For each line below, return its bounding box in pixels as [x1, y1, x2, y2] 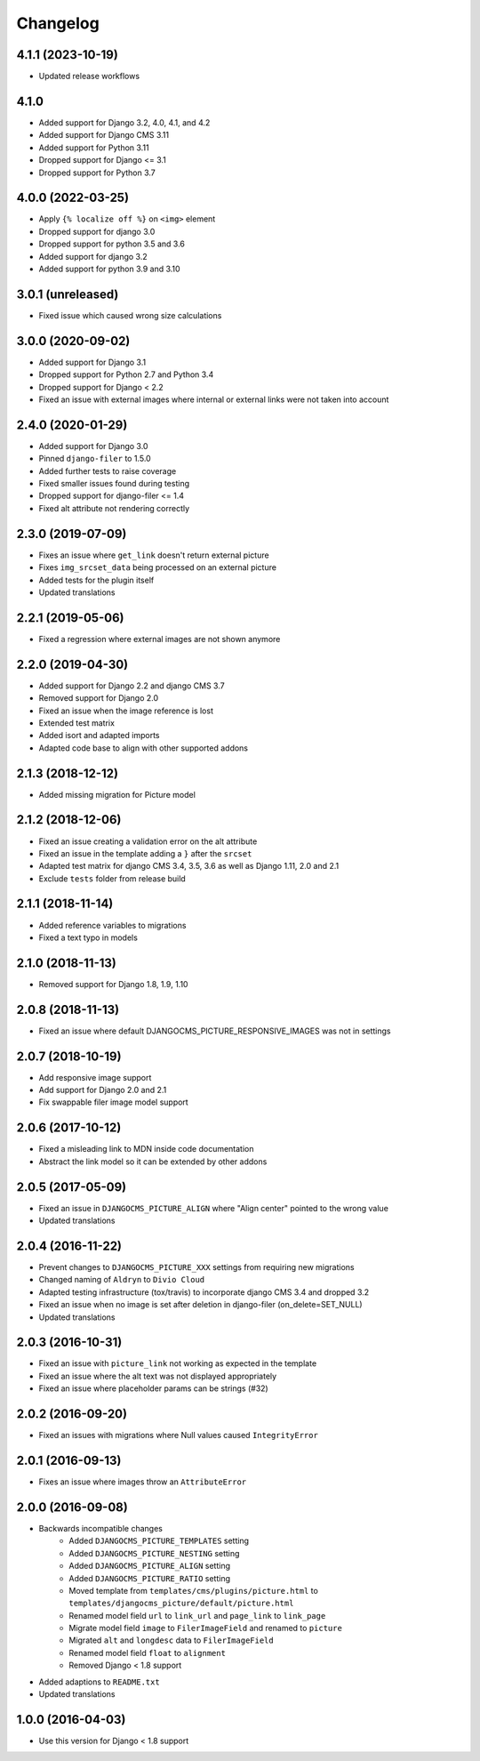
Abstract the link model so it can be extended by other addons [38, 1156, 268, 1167]
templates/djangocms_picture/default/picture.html [68, 1598, 294, 1609]
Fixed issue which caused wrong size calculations [38, 310, 222, 320]
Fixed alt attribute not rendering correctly [38, 503, 190, 513]
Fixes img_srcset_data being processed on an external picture [38, 562, 277, 573]
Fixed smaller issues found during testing [38, 478, 190, 489]
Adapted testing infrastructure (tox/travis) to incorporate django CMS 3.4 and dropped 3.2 [38, 1286, 370, 1298]
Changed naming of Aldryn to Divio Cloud [38, 1275, 205, 1285]
